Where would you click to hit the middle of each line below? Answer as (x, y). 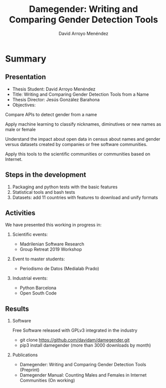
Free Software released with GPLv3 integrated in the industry (75, 330)
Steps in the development (46, 175)
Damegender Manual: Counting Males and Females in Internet (83, 375)
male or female (20, 129)
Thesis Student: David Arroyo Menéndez (54, 89)
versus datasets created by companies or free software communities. (76, 144)
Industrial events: (30, 278)
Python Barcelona (38, 288)
